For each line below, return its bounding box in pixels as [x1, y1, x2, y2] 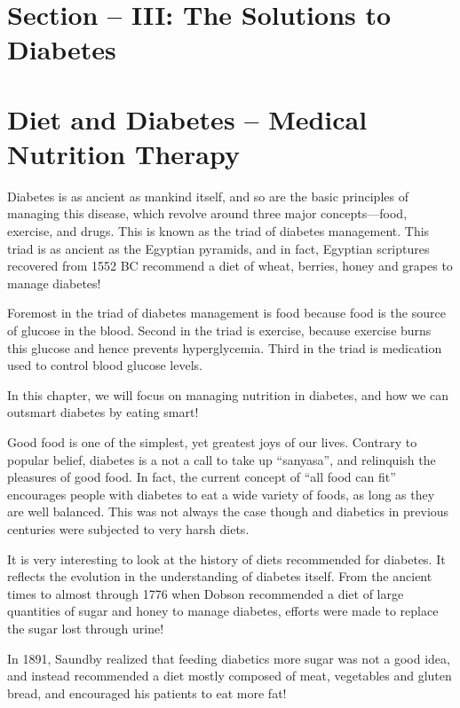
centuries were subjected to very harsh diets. [7, 519, 250, 538]
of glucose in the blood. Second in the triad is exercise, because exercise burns [7, 321, 432, 340]
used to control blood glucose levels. [7, 356, 202, 374]
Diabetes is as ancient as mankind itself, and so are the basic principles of [7, 186, 408, 205]
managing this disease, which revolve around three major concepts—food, [7, 204, 408, 223]
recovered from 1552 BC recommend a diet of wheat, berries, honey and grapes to [7, 256, 453, 275]
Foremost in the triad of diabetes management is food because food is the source [7, 303, 446, 322]
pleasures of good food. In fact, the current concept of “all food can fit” [7, 468, 396, 486]
